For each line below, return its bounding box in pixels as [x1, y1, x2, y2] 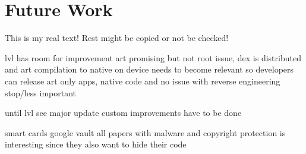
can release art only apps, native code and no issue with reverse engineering [5, 74, 280, 87]
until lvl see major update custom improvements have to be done [5, 106, 242, 119]
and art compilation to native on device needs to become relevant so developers [5, 63, 294, 76]
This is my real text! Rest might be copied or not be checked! [5, 32, 229, 44]
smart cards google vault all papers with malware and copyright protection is [5, 126, 286, 139]
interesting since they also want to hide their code [5, 138, 187, 150]
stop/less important [5, 86, 77, 99]
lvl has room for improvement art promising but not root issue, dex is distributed [5, 51, 301, 64]
